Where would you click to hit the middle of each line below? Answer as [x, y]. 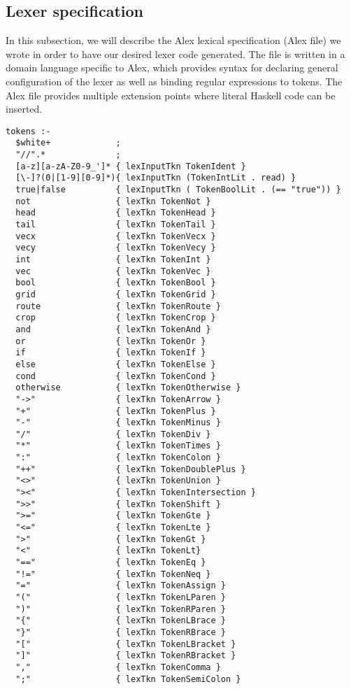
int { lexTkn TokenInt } [113, 259]
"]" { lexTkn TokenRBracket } [126, 656]
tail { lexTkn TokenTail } [116, 225]
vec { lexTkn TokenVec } [113, 271]
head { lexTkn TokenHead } [116, 213]
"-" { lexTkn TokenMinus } [118, 423]
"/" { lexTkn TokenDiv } [113, 434]
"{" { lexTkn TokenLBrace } [121, 621]
